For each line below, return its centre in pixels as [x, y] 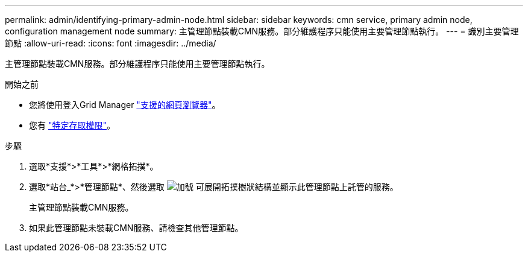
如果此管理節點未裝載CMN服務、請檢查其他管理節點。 [136, 228]
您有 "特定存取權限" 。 [72, 125]
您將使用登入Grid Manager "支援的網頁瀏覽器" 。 [125, 105]
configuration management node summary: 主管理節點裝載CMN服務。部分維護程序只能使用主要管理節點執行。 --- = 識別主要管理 [262, 31]
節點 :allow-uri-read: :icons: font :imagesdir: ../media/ [111, 43]
